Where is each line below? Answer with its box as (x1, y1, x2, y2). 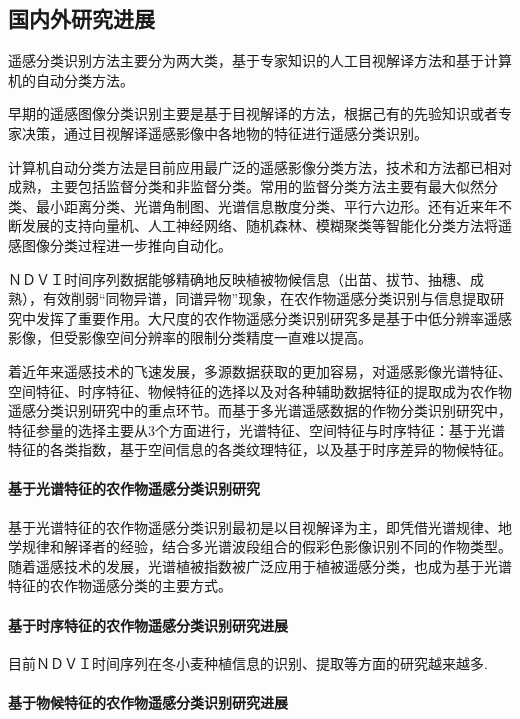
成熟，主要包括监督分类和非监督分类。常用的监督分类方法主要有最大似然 (8, 176, 484, 197)
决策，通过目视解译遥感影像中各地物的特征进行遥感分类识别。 (21, 122, 428, 143)
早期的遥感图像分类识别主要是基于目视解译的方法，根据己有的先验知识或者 (8, 103, 498, 124)
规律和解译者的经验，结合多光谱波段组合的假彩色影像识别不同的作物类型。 (21, 536, 512, 557)
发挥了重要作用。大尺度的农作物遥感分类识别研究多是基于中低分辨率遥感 (35, 307, 512, 328)
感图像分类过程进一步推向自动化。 (8, 234, 232, 255)
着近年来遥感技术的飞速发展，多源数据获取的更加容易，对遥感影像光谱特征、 (8, 360, 512, 381)
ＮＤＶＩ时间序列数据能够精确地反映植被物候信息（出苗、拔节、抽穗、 (8, 268, 470, 289)
